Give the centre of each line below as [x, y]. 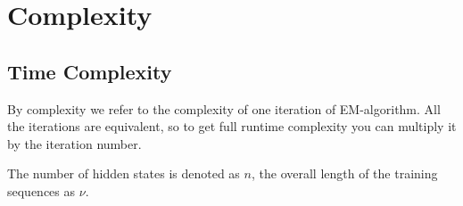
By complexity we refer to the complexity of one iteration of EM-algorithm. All [224, 108]
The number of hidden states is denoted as [124, 173]
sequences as [41, 190]
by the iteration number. [74, 143]
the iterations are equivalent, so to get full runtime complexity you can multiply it [232, 126]
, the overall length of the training [344, 173]
